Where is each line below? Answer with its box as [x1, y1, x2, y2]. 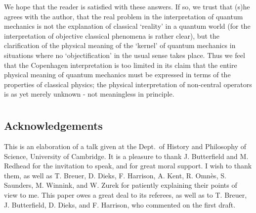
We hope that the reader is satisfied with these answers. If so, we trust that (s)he [4, 1, 250, 11]
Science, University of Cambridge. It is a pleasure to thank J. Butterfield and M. [4, 151, 249, 161]
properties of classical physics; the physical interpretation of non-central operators [4, 79, 252, 89]
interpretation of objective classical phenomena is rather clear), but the [4, 30, 219, 41]
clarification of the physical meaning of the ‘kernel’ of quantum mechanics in [4, 40, 236, 51]
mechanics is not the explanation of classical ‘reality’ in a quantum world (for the [4, 21, 251, 31]
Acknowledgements [4, 118, 103, 133]
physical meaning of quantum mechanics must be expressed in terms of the [4, 69, 231, 80]
